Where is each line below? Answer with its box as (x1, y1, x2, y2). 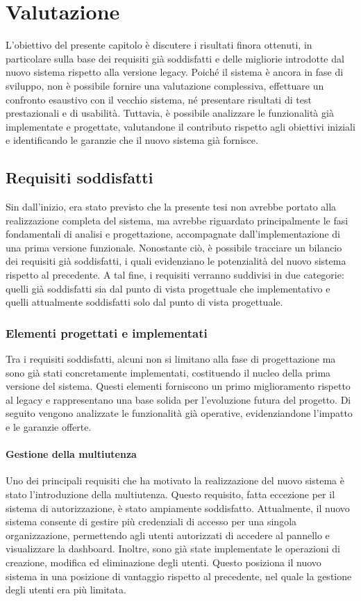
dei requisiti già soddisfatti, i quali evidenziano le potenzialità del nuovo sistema (6, 254, 346, 268)
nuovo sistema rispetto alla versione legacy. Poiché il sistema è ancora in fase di (6, 65, 344, 79)
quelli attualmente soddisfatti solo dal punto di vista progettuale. (6, 295, 283, 309)
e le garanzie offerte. (6, 420, 92, 434)
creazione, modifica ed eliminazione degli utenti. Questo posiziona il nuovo (6, 554, 321, 569)
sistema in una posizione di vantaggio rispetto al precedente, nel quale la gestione (6, 568, 352, 583)
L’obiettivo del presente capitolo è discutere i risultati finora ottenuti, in (6, 38, 312, 52)
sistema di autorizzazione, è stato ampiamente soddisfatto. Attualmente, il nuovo (6, 500, 350, 515)
